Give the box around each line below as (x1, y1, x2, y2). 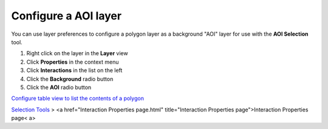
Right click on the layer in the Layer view (26, 50, 128, 57)
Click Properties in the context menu (26, 58, 119, 65)
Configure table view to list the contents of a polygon (11, 94, 144, 102)
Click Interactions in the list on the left (26, 67, 123, 74)
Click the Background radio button (26, 75, 114, 82)
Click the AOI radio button (26, 84, 92, 91)
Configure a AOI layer (11, 9, 121, 22)
